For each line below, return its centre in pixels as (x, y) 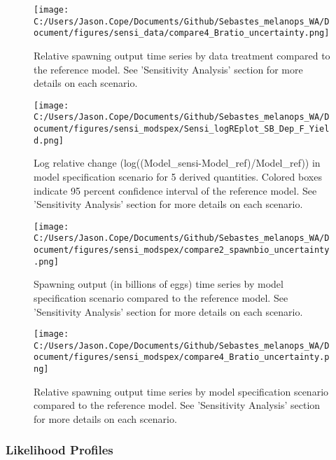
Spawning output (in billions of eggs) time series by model (159, 284)
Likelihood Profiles (59, 450)
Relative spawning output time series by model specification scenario (181, 391)
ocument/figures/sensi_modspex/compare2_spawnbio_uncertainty (182, 250)
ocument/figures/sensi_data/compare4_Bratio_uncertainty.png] (182, 33)
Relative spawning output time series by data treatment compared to (182, 55)
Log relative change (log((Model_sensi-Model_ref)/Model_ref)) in (177, 163)
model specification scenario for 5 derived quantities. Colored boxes (178, 176)
